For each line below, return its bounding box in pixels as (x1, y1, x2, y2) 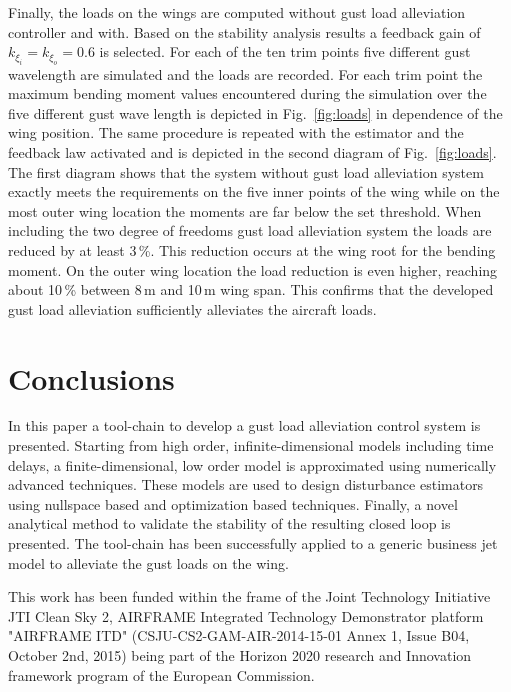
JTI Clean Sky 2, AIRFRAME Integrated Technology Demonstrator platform (8, 605, 484, 626)
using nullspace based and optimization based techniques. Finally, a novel (8, 493, 458, 514)
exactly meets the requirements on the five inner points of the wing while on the (8, 181, 500, 202)
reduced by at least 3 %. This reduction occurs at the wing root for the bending (8, 239, 496, 260)
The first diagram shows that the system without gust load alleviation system (8, 161, 484, 182)
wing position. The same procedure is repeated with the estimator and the (8, 122, 464, 143)
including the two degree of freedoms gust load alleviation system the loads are (8, 220, 492, 241)
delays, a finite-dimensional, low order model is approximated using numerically (8, 454, 497, 475)
